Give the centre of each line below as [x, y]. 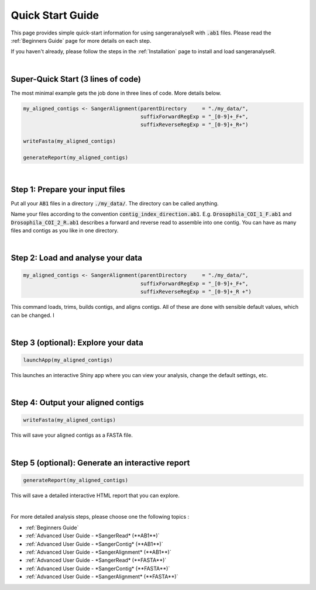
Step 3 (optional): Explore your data [77, 342]
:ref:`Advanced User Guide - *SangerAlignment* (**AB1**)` [99, 552]
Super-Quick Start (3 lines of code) [76, 79]
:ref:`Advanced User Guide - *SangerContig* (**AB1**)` [94, 544]
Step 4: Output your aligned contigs [78, 403]
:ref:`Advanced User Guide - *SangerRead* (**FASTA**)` [96, 560]
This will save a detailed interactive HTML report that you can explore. [95, 495]
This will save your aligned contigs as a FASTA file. [72, 435]
